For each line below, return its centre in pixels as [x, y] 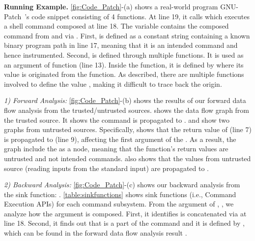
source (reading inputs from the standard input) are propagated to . [107, 168]
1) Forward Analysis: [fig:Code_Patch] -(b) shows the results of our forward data [125, 100]
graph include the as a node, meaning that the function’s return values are [116, 149]
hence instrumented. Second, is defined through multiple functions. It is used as [124, 54]
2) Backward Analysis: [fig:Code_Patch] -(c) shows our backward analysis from [122, 185]
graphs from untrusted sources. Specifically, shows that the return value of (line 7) [128, 129]
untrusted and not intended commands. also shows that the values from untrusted [127, 158]
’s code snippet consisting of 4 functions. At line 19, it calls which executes [137, 16]
